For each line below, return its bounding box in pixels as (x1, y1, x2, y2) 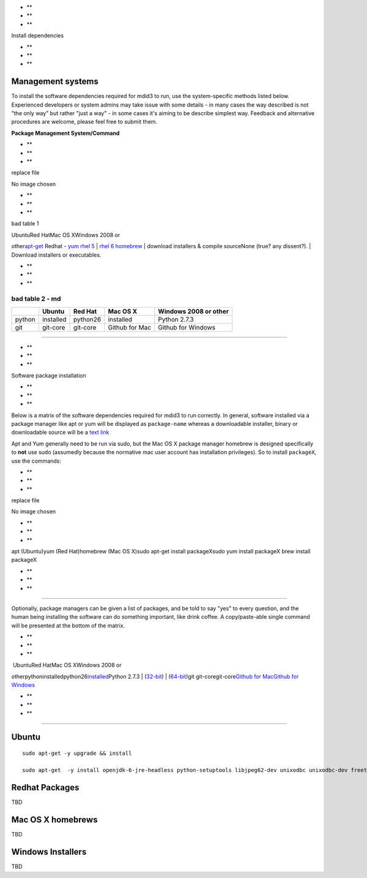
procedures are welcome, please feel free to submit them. (11, 118, 158, 126)
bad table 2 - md (11, 295, 61, 303)
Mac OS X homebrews (11, 815, 98, 825)
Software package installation (11, 371, 86, 379)
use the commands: (11, 457, 61, 464)
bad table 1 (11, 220, 39, 227)
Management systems (11, 77, 99, 87)
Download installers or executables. (11, 251, 102, 259)
